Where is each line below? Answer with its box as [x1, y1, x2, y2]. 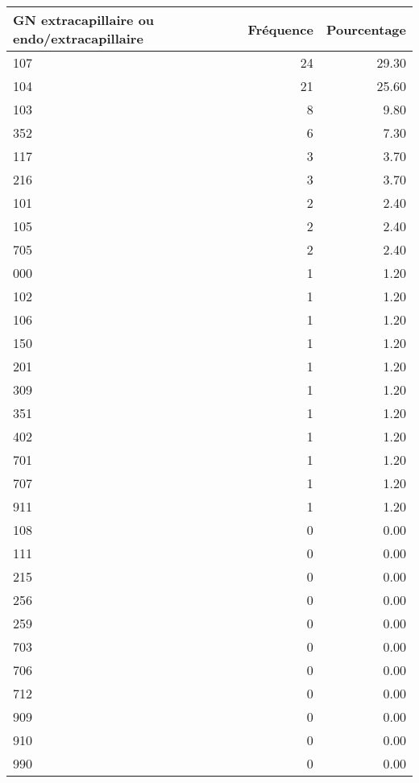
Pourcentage [326, 19, 406, 39]
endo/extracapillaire [13, 29, 143, 48]
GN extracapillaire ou [13, 10, 155, 29]
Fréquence [247, 19, 313, 39]
